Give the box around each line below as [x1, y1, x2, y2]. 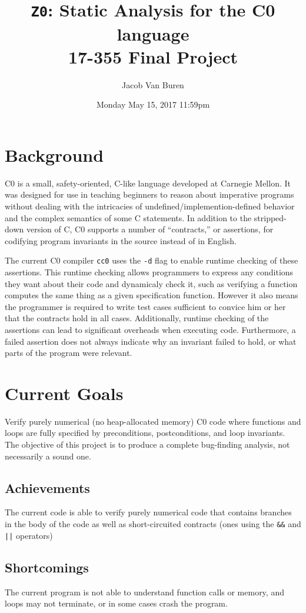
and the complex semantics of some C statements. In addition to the [5, 211, 252, 224]
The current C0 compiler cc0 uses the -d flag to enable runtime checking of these [5, 254, 298, 266]
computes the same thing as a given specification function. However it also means [5, 289, 298, 301]
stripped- [254, 211, 287, 224]
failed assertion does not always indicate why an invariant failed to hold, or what [5, 335, 297, 347]
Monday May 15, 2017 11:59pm [96, 98, 210, 111]
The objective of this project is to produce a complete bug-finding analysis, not [5, 438, 290, 451]
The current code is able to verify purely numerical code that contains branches [5, 506, 292, 518]
